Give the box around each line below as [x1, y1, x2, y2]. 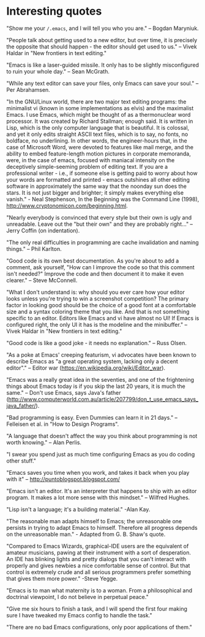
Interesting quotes [6, 4, 102, 18]
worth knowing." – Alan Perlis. [6, 439, 81, 446]
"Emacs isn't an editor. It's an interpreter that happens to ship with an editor [6, 487, 197, 494]
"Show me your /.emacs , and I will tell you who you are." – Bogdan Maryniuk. [6, 24, 199, 32]
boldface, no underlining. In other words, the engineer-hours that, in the [6, 136, 188, 144]
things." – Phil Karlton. [6, 245, 62, 252]
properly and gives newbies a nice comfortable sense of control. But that [6, 562, 190, 569]
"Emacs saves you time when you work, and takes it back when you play [6, 469, 190, 476]
